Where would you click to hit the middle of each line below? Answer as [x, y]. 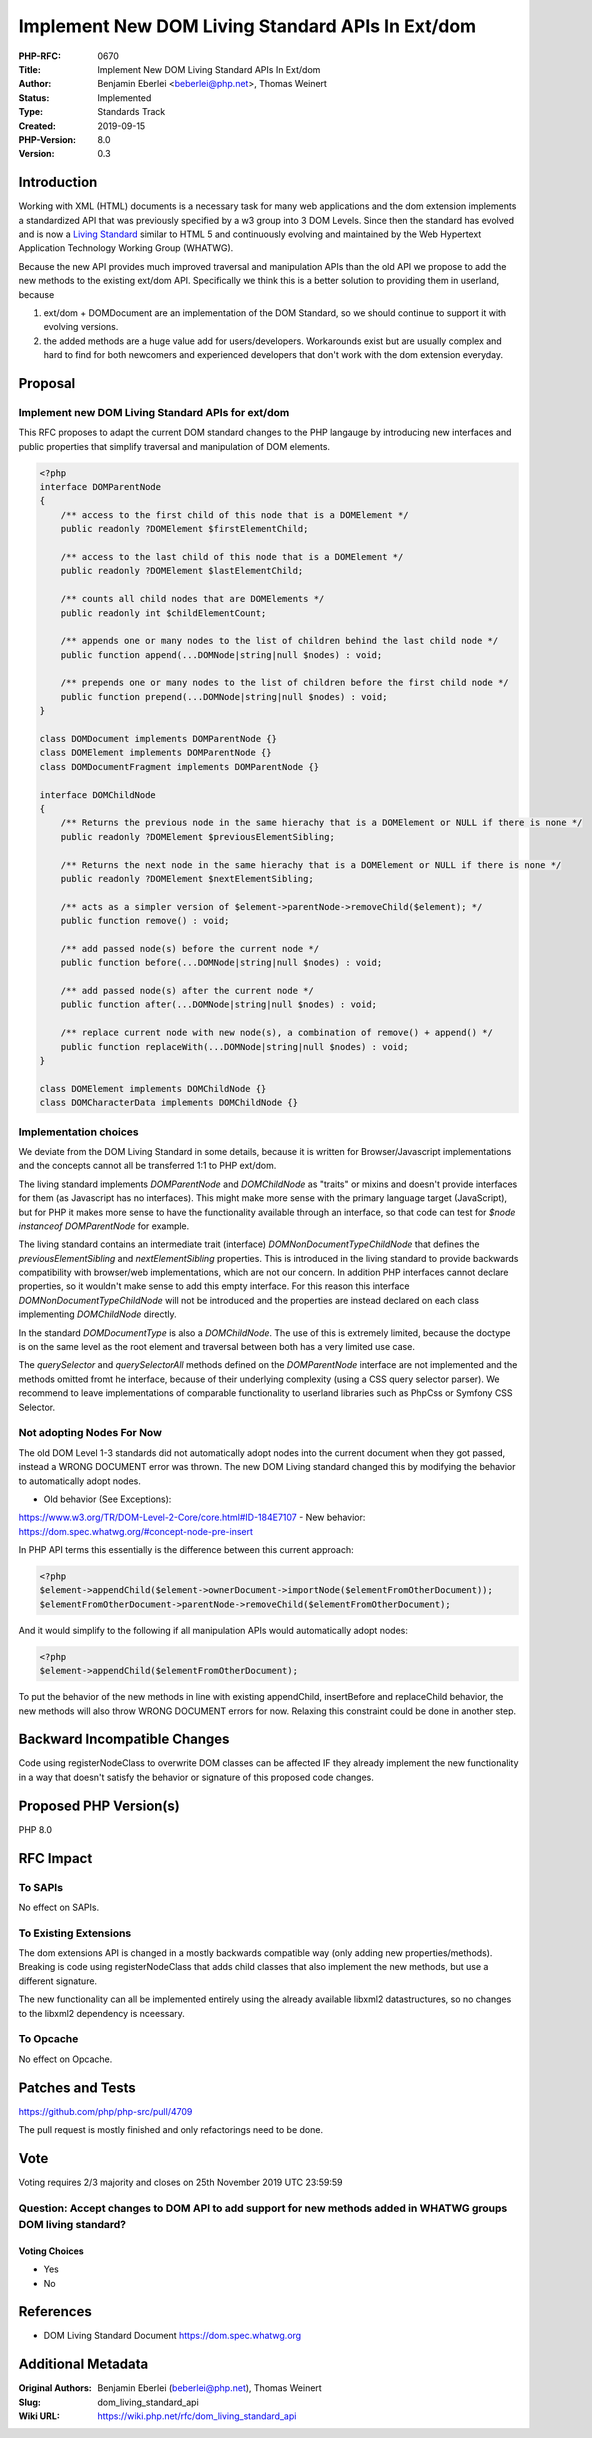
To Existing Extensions [75, 1933]
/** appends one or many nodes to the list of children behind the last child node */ [279, 641]
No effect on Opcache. [65, 2059]
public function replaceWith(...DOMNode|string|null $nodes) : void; [234, 1046]
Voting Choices [51, 2251]
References [55, 2311]
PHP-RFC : [40, 56]
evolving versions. [81, 327]
